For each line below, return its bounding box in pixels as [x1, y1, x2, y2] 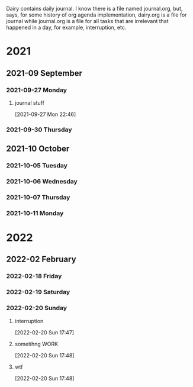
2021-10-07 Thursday [6, 193, 70, 201]
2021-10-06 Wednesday [6, 178, 78, 186]
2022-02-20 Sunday [6, 304, 67, 312]
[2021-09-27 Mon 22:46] [14, 111, 76, 118]
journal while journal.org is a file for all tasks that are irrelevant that [6, 18, 169, 24]
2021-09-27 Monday [6, 86, 67, 94]
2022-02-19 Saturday [6, 288, 70, 296]
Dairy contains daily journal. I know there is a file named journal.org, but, [6, 5, 183, 12]
